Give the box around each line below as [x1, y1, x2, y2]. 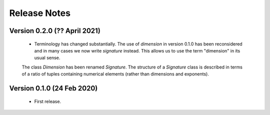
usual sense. [34, 55, 60, 61]
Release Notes [9, 7, 71, 18]
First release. [34, 98, 61, 104]
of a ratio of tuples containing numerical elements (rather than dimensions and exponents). [21, 71, 209, 77]
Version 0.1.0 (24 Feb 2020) [9, 84, 98, 92]
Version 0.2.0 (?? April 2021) [9, 26, 101, 35]
